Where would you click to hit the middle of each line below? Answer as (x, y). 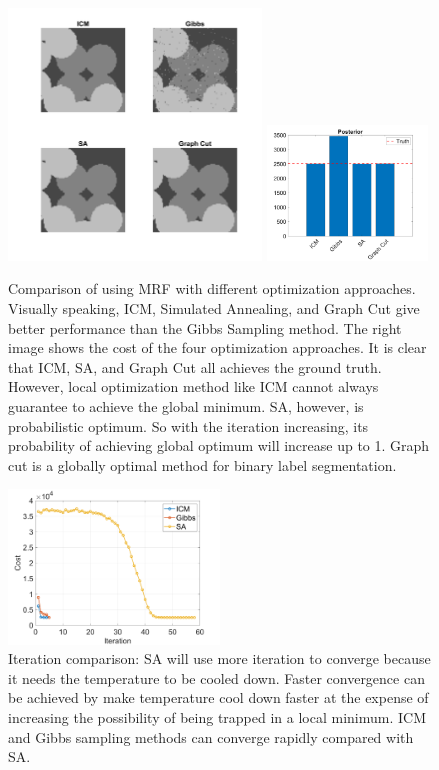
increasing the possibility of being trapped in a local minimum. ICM (217, 717)
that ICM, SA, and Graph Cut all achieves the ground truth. (195, 366)
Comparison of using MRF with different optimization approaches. (212, 288)
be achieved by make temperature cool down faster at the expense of (218, 697)
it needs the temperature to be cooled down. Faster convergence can (216, 677)
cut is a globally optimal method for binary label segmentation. (202, 464)
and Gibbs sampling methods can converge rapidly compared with (211, 736)
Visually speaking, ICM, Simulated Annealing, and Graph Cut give (214, 308)
